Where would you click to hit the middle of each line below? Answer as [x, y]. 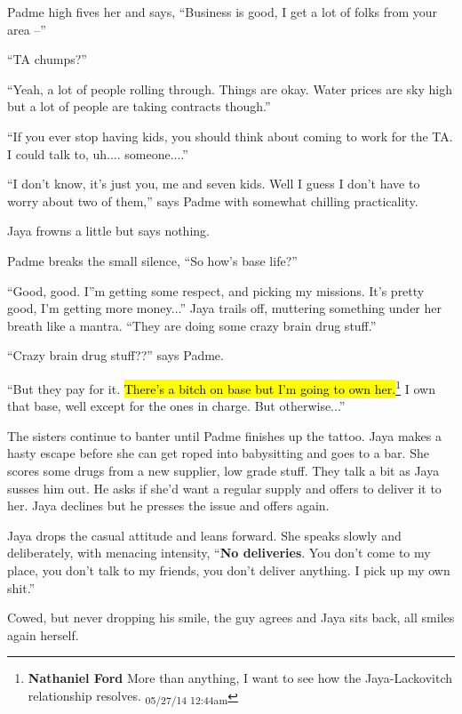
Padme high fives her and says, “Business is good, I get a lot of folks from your [223, 12]
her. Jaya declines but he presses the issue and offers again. [168, 505]
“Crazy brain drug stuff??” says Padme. [115, 355]
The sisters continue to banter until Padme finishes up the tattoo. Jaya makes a [224, 435]
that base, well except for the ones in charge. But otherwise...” [176, 406]
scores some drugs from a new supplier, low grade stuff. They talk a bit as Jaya [223, 470]
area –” [27, 29]
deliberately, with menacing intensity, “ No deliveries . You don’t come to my [219, 553]
